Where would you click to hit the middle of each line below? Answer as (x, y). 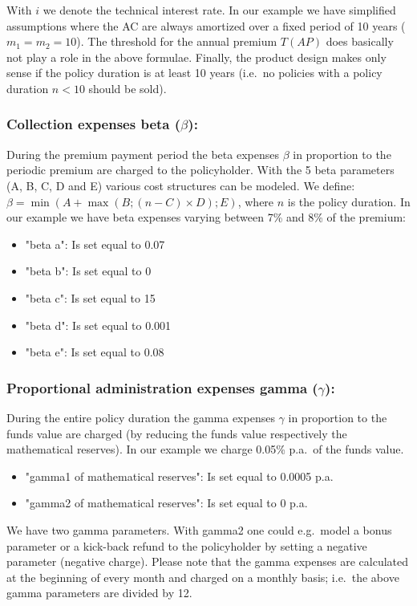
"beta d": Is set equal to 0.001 (98, 325)
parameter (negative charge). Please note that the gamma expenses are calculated (208, 561)
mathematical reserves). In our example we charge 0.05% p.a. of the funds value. (205, 449)
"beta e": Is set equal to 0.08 (95, 352)
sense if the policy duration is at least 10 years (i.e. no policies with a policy (194, 73)
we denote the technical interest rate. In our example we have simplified (219, 10)
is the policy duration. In (349, 201)
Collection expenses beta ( (94, 124)
